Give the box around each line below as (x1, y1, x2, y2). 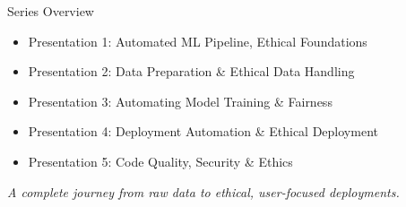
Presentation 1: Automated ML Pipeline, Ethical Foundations (28, 31, 367, 50)
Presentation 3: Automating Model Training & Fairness (28, 91, 333, 110)
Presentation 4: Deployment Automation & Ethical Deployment (28, 122, 378, 141)
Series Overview (7, 2, 94, 20)
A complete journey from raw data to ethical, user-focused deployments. (7, 182, 400, 201)
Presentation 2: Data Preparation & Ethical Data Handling (28, 62, 355, 81)
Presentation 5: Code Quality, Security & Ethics (28, 151, 293, 170)
